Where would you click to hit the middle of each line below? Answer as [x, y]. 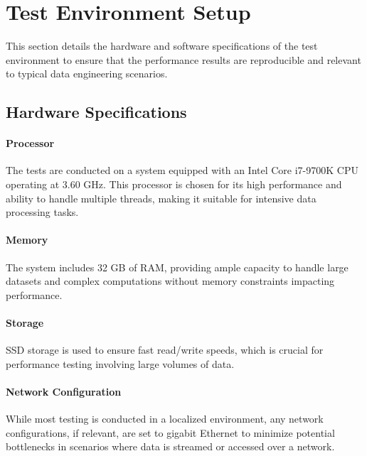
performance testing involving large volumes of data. [120, 363]
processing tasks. [42, 212]
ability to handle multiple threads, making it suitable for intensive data [161, 198]
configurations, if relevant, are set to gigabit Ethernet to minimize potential [170, 432]
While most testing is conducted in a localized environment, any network [165, 419]
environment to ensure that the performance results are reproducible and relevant [183, 59]
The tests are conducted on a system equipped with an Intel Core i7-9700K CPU [182, 170]
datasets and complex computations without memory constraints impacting [170, 281]
